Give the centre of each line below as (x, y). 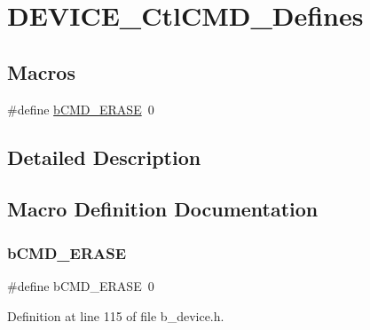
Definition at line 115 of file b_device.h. (116, 315)
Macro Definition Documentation (163, 209)
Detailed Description (104, 157)
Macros (41, 71)
